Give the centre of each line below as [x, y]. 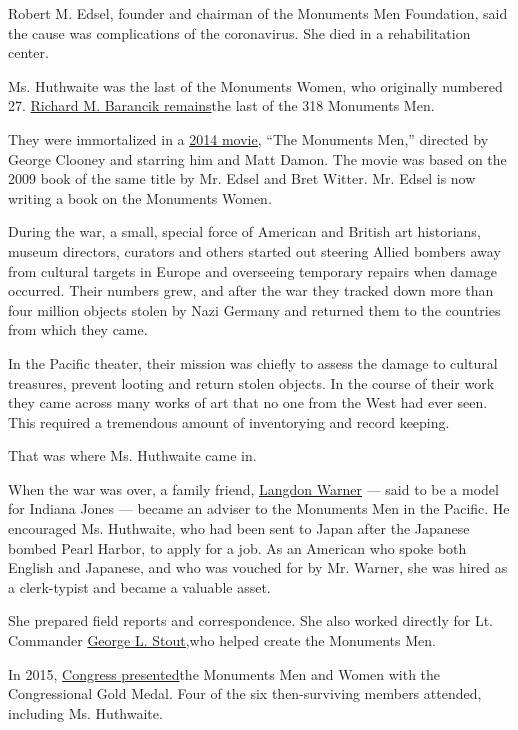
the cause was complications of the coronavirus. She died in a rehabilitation [239, 32]
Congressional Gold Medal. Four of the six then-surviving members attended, [245, 693]
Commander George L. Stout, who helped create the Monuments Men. [222, 640]
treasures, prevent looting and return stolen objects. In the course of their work [251, 382]
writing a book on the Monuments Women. [140, 197]
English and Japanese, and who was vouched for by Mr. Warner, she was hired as [258, 567]
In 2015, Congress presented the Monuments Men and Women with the [224, 673]
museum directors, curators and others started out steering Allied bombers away [254, 250]
